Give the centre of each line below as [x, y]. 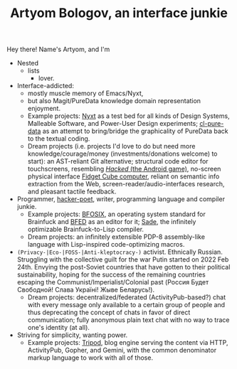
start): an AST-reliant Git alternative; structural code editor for [118, 161]
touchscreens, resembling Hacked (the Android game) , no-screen [124, 169]
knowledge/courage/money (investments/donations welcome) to [122, 154]
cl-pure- [212, 124]
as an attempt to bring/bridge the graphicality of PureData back [135, 131]
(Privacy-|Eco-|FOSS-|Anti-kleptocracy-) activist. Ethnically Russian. [120, 252]
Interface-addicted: [45, 86]
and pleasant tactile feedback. [72, 192]
